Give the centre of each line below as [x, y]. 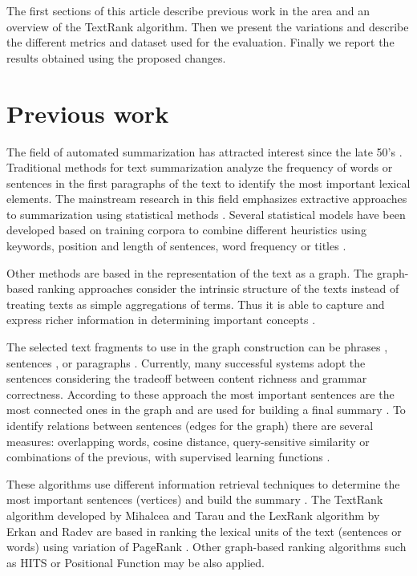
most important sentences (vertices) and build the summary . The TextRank [195, 499]
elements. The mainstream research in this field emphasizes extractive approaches [207, 199]
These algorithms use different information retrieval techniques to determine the [203, 483]
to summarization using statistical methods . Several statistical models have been [206, 214]
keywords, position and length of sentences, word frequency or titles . [176, 246]
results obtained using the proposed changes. [116, 57]
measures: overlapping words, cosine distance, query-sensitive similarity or [188, 441]
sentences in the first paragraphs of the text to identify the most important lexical [208, 183]
